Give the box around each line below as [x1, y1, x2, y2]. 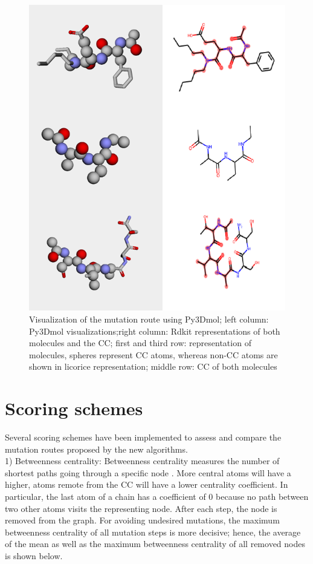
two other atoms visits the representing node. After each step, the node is [5, 502, 277, 514]
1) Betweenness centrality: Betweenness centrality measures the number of [5, 454, 280, 467]
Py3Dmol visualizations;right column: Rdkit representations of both [29, 324, 280, 337]
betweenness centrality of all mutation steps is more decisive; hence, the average [5, 525, 301, 538]
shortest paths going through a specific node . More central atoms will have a [5, 466, 291, 479]
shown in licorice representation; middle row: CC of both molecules [29, 360, 277, 373]
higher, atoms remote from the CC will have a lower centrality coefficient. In [5, 478, 288, 491]
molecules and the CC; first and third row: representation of [29, 336, 251, 349]
